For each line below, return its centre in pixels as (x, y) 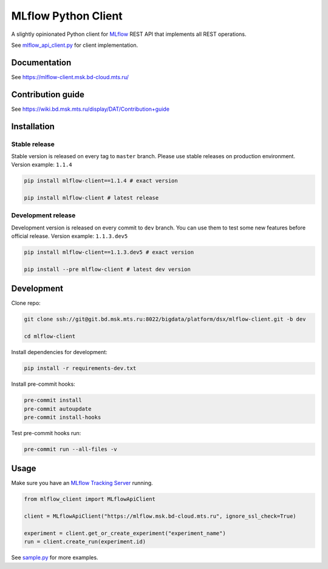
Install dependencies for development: (59, 352)
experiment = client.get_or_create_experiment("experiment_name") (125, 533)
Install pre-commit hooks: (43, 384)
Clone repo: (26, 303)
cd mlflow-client (50, 337)
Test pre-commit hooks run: (46, 433)
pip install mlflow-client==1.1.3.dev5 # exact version (109, 252)
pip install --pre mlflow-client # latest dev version (107, 269)
